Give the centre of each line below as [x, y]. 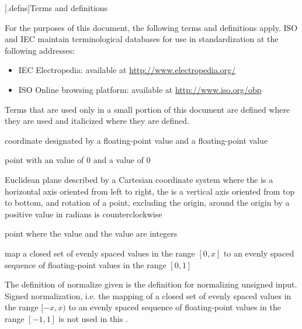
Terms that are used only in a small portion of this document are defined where [147, 109]
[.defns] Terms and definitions [56, 8]
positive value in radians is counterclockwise [84, 214]
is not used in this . [93, 318]
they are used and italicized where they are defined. [97, 121]
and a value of [119, 160]
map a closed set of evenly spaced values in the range [100, 253]
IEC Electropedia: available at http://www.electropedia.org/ [127, 70]
